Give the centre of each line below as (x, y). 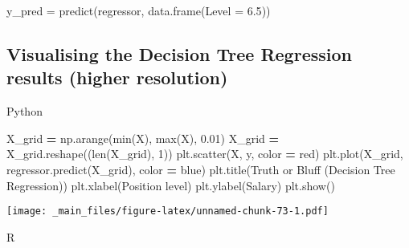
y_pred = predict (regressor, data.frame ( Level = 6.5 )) (139, 10)
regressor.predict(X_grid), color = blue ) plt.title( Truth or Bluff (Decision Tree (201, 169)
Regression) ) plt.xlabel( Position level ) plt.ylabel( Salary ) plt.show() (171, 185)
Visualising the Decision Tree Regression (179, 53)
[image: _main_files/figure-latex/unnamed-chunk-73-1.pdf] (168, 211)
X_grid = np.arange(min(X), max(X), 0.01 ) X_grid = (143, 138)
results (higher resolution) (117, 77)
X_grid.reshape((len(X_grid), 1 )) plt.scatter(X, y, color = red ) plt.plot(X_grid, (205, 154)
